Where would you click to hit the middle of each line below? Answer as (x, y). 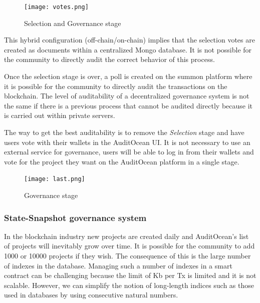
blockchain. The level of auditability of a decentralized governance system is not (127, 96)
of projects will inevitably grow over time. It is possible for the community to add (129, 246)
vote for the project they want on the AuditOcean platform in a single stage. (122, 161)
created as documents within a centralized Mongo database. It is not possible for (128, 49)
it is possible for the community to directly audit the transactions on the (116, 86)
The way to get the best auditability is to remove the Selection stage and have (124, 132)
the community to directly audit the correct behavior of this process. (109, 59)
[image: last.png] (55, 179)
